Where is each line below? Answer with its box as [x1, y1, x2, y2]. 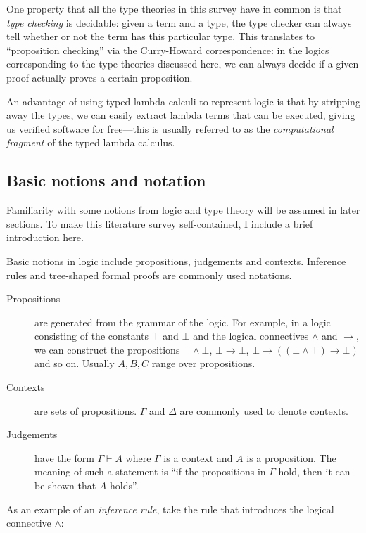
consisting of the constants [34, 328, 149, 343]
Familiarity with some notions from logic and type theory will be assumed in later [6, 203, 360, 217]
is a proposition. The [246, 450, 336, 465]
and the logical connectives [193, 328, 309, 343]
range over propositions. [151, 356, 255, 371]
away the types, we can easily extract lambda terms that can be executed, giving [6, 108, 355, 122]
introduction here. [6, 230, 84, 245]
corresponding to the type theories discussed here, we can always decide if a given [6, 56, 359, 71]
